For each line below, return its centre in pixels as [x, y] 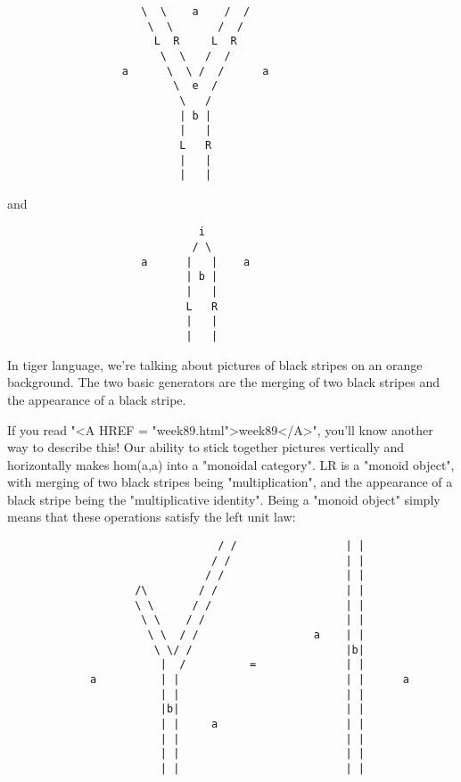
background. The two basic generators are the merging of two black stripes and [224, 382]
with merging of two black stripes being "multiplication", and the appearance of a [230, 482]
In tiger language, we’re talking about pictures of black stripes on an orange [215, 364]
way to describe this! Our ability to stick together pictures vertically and [206, 447]
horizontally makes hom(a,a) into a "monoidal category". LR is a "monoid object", [231, 464]
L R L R [195, 41]
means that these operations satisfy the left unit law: [152, 517]
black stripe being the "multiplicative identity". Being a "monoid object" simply [224, 499]
